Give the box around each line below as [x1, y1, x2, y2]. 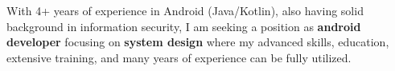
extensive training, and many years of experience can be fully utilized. [6, 49, 352, 65]
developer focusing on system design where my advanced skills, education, [6, 34, 389, 50]
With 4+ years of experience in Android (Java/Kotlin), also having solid [6, 2, 364, 18]
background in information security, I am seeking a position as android [6, 18, 361, 34]
